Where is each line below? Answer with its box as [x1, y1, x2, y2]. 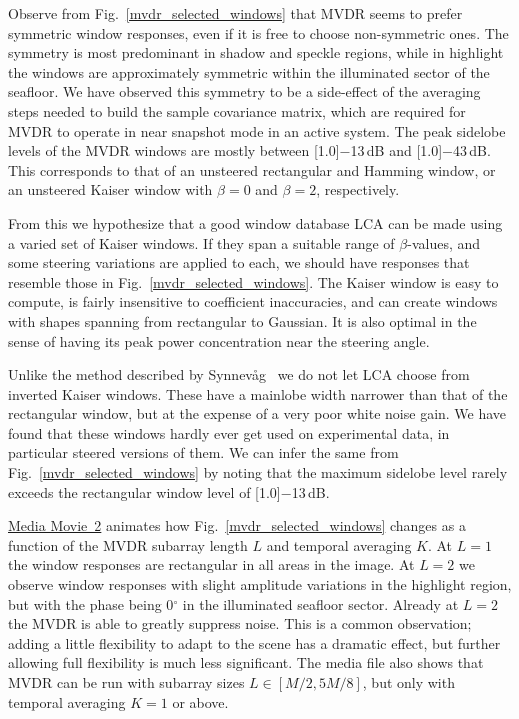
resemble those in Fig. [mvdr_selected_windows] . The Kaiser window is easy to [8, 271, 499, 292]
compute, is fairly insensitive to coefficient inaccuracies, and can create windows [8, 291, 498, 312]
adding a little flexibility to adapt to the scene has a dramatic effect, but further [8, 632, 501, 653]
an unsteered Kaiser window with [8, 179, 213, 200]
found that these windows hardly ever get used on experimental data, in [8, 422, 450, 443]
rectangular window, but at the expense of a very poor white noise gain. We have [8, 403, 507, 424]
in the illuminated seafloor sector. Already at [182, 593, 459, 614]
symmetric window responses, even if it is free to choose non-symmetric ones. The [8, 22, 509, 43]
